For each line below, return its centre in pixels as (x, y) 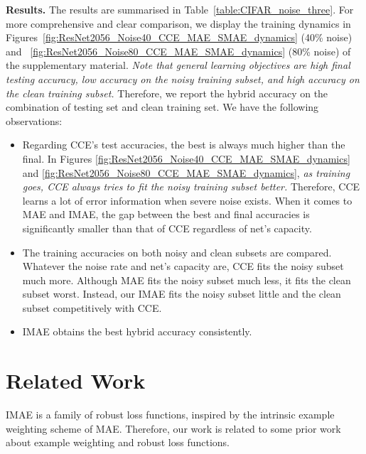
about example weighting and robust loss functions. (118, 442)
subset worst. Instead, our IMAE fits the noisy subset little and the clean (182, 294)
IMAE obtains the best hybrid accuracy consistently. (137, 331)
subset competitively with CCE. (92, 307)
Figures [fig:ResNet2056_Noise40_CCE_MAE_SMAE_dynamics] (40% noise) (179, 37)
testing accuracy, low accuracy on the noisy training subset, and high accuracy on (183, 79)
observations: (34, 120)
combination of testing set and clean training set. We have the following (162, 107)
